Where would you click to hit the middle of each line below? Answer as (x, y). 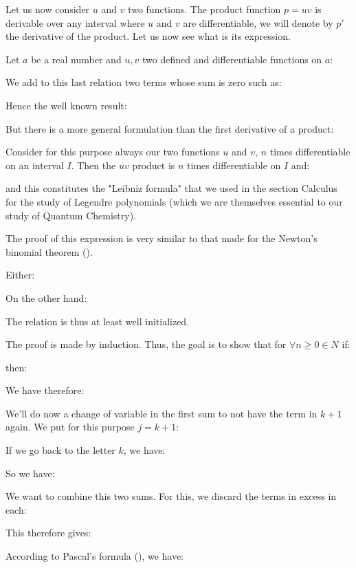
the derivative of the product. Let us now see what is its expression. (148, 36)
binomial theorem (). (49, 251)
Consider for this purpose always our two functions (113, 152)
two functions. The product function (204, 9)
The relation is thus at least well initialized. (98, 321)
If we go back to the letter (60, 450)
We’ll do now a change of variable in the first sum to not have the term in (162, 413)
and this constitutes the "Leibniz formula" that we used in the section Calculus (171, 188)
